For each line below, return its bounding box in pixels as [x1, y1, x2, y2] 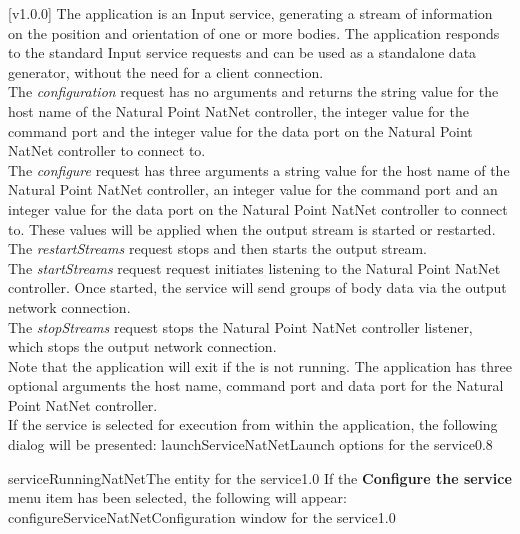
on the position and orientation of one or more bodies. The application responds [8, 22, 500, 43]
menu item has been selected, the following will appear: [8, 487, 347, 508]
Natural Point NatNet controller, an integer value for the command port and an [8, 179, 498, 200]
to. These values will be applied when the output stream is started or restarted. [8, 218, 496, 239]
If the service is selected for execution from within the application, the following [8, 414, 498, 435]
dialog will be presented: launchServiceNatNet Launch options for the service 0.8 [8, 434, 493, 455]
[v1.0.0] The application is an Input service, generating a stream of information [8, 3, 493, 23]
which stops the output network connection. [8, 336, 277, 357]
